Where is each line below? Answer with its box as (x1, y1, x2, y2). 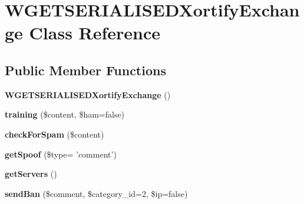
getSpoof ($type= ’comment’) (5, 148, 117, 160)
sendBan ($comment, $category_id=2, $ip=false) (5, 187, 188, 199)
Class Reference (29, 21, 161, 45)
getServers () (5, 168, 57, 180)
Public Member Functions (5, 61, 166, 79)
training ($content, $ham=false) (5, 108, 125, 121)
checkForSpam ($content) (5, 128, 104, 140)
